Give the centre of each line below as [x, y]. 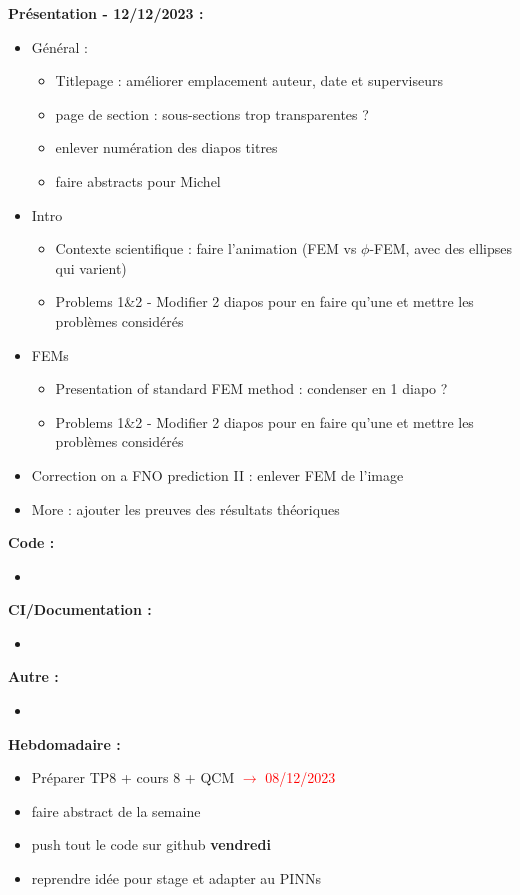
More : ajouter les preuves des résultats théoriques [185, 508]
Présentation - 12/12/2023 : [106, 13]
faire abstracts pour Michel [138, 180]
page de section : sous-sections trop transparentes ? [212, 113]
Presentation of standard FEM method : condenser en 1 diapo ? [251, 388]
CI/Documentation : [80, 609]
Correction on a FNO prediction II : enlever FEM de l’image [217, 474]
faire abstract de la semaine [116, 810]
